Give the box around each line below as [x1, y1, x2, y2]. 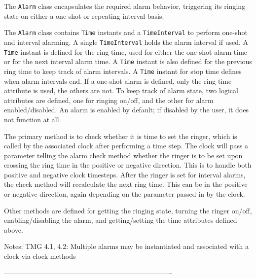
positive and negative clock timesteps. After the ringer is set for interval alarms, [4, 169, 246, 179]
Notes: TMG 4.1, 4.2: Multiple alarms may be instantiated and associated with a [4, 241, 249, 251]
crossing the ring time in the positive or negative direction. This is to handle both [4, 160, 252, 170]
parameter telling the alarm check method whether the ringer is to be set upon [4, 150, 243, 160]
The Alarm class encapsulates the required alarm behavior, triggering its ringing [4, 1, 246, 11]
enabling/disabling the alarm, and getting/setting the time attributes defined [4, 215, 237, 225]
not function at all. [4, 114, 61, 124]
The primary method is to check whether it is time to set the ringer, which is [4, 131, 237, 141]
